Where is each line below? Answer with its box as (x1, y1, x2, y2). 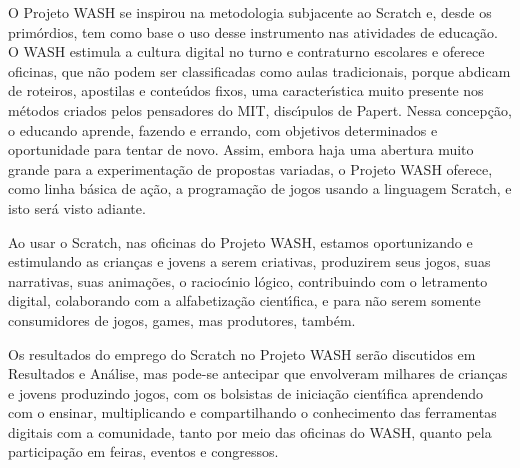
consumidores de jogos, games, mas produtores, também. (8, 309, 356, 330)
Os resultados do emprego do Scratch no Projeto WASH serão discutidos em (8, 343, 476, 364)
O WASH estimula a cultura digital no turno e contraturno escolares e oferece (8, 41, 485, 62)
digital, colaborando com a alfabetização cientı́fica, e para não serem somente (8, 290, 481, 311)
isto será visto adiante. (8, 197, 146, 218)
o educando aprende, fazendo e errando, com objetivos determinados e (8, 119, 438, 140)
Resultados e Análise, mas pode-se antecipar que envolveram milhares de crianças (8, 363, 508, 384)
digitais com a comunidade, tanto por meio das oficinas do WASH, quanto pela (8, 421, 492, 442)
